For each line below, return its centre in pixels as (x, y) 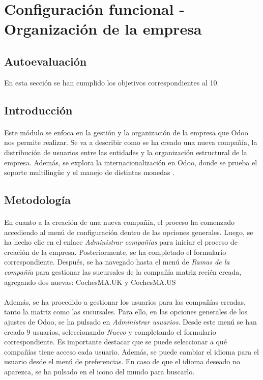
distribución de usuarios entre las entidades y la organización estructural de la (126, 152)
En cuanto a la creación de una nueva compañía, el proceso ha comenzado (119, 222)
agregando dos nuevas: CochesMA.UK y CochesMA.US (90, 282)
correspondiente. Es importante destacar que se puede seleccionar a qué (115, 342)
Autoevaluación (46, 61)
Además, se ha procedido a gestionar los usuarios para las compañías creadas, (125, 301)
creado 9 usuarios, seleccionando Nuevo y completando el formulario (110, 331)
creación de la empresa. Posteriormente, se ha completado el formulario (115, 252)
